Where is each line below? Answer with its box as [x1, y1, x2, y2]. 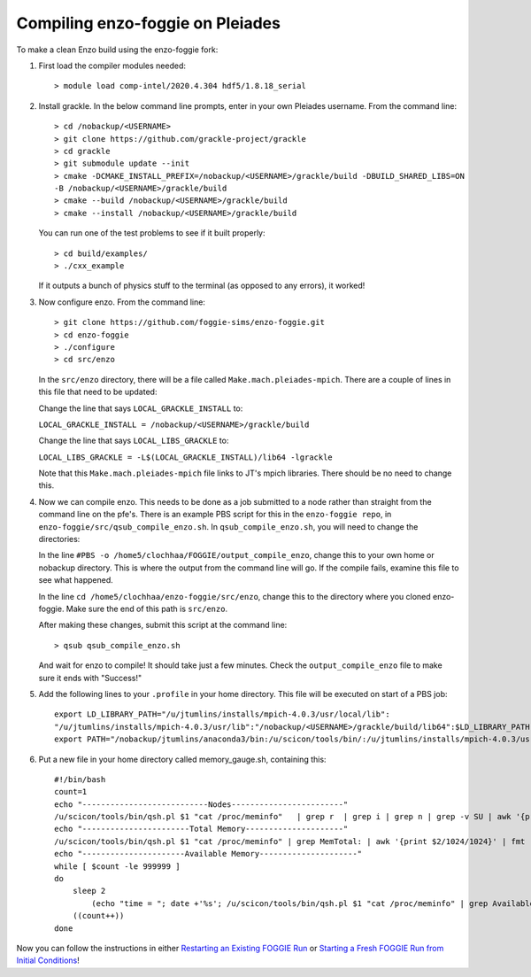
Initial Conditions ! [16, 955, 80, 965]
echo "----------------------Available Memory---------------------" [54, 849, 363, 859]
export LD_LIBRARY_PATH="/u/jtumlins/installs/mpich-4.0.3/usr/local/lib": [54, 709, 390, 719]
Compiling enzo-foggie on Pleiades [16, 13, 281, 33]
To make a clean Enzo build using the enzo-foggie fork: [16, 44, 219, 55]
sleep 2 [72, 886, 106, 896]
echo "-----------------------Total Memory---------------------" [54, 824, 349, 834]
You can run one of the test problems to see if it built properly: [38, 228, 265, 238]
